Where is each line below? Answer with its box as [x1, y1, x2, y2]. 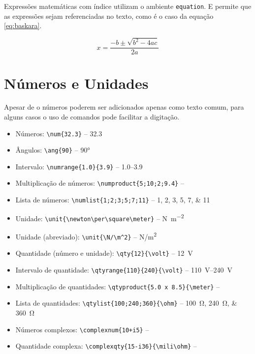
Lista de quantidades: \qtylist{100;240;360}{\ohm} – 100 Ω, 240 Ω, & [15, 298, 237, 308]
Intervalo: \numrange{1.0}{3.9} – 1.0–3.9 [15, 161, 143, 171]
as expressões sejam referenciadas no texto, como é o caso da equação [4, 10, 214, 21]
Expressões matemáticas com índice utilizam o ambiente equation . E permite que [4, 1, 252, 11]
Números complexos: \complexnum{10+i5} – [15, 324, 149, 334]
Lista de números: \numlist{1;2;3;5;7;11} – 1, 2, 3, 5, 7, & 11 [15, 195, 210, 205]
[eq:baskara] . [4, 20, 42, 31]
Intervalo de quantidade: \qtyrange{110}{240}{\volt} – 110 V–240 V [15, 265, 232, 275]
